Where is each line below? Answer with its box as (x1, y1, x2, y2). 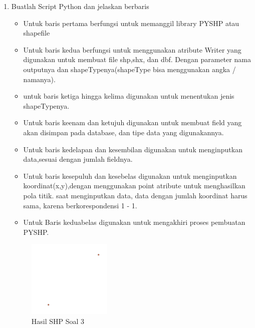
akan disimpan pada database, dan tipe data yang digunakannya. (23, 127, 224, 137)
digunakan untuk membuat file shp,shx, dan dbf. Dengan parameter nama (23, 54, 251, 65)
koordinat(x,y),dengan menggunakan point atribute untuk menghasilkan (23, 180, 245, 191)
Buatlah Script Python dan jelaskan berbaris (11, 1, 149, 11)
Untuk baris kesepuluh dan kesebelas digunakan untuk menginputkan (23, 170, 237, 181)
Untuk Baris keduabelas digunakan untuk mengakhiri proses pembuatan (23, 217, 245, 227)
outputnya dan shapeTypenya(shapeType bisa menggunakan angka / (23, 64, 236, 74)
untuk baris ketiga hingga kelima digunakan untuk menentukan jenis (23, 91, 234, 101)
